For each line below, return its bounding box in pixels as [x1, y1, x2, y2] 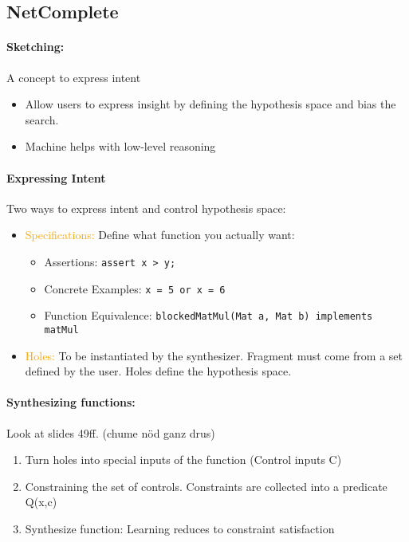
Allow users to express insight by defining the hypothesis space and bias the [25, 96, 396, 112]
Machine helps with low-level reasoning [25, 138, 216, 155]
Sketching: [6, 38, 65, 55]
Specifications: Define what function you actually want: [25, 226, 295, 243]
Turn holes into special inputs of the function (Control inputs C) [25, 451, 342, 468]
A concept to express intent [6, 69, 141, 85]
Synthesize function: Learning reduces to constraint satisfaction [25, 520, 335, 536]
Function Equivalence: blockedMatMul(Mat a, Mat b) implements [44, 307, 373, 324]
